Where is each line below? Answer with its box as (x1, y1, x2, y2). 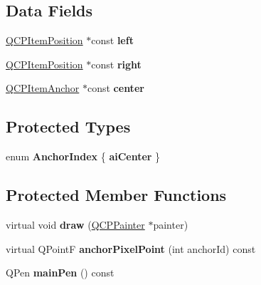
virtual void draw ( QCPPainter (6, 217, 145, 232)
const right (91, 56, 142, 71)
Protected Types (6, 115, 131, 138)
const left (91, 33, 134, 48)
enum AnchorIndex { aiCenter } (6, 149, 161, 164)
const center (87, 81, 144, 95)
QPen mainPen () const (6, 265, 114, 280)
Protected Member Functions (6, 184, 227, 206)
